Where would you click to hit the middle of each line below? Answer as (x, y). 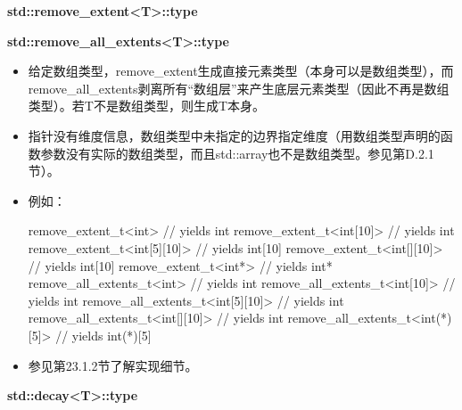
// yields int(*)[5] (103, 335)
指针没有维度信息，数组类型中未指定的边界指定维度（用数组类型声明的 (234, 135)
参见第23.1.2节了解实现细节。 (113, 365)
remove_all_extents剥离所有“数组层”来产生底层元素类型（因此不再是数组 (239, 88)
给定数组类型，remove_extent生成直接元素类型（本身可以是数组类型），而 (241, 71)
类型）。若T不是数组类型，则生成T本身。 (147, 106)
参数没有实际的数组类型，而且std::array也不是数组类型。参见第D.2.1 (237, 153)
